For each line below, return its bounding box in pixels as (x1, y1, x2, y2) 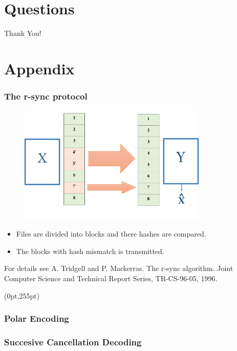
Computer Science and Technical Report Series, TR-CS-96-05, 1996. (4, 273, 218, 284)
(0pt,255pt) (4, 290, 40, 301)
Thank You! (4, 28, 41, 38)
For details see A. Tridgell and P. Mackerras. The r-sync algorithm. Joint (4, 263, 233, 274)
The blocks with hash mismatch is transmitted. (16, 245, 164, 256)
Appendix (4, 57, 75, 79)
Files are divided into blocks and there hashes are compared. (16, 228, 206, 239)
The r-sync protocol (4, 90, 88, 103)
